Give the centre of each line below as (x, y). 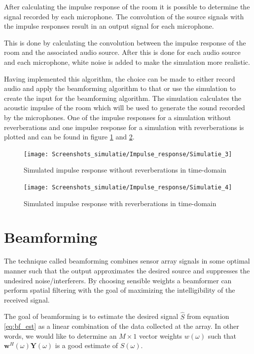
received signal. (27, 299)
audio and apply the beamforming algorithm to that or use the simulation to (120, 88)
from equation (208, 316)
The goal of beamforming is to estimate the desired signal (91, 316)
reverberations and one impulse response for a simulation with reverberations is (124, 127)
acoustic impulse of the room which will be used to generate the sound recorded (125, 108)
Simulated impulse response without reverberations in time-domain (125, 170)
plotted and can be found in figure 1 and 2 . (69, 137)
